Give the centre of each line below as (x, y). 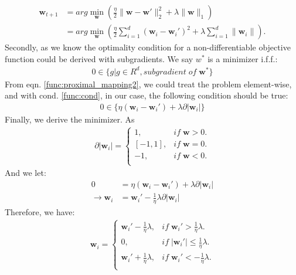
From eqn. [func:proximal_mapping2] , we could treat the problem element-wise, (148, 84)
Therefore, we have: (40, 212)
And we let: (25, 173)
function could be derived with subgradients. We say (99, 58)
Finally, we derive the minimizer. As (70, 119)
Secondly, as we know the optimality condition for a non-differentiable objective (148, 47)
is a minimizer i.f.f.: (243, 58)
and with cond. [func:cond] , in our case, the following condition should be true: (147, 95)
